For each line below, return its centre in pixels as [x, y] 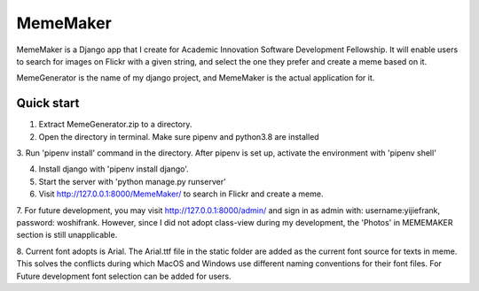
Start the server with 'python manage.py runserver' [132, 181]
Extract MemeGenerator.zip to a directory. [115, 125]
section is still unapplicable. [67, 235]
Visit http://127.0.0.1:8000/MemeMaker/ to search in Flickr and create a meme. [181, 194]
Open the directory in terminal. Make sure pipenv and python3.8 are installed [179, 136]
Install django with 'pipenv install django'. [114, 169]
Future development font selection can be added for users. [124, 276]
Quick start [48, 103]
